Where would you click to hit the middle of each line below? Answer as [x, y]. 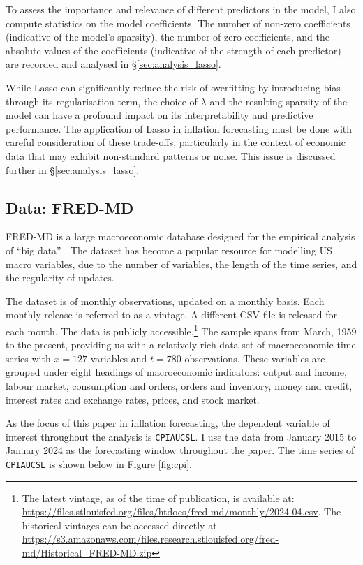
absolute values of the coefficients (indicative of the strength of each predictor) [173, 50]
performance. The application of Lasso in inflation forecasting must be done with [179, 128]
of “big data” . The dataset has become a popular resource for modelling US [169, 250]
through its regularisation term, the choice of [102, 101]
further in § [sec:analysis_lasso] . [73, 169]
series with [28, 358]
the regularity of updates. [60, 278]
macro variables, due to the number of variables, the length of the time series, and [181, 264]
